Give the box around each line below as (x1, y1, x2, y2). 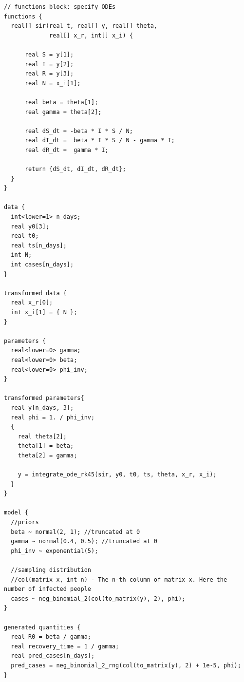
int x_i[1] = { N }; (11, 309, 77, 316)
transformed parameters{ (4, 395, 84, 402)
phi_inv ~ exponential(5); (11, 547, 98, 554)
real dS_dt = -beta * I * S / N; (24, 127, 133, 134)
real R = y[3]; (24, 70, 74, 77)
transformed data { (4, 289, 67, 297)
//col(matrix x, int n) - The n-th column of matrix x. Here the (11, 576, 227, 583)
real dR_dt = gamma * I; (24, 146, 109, 153)
